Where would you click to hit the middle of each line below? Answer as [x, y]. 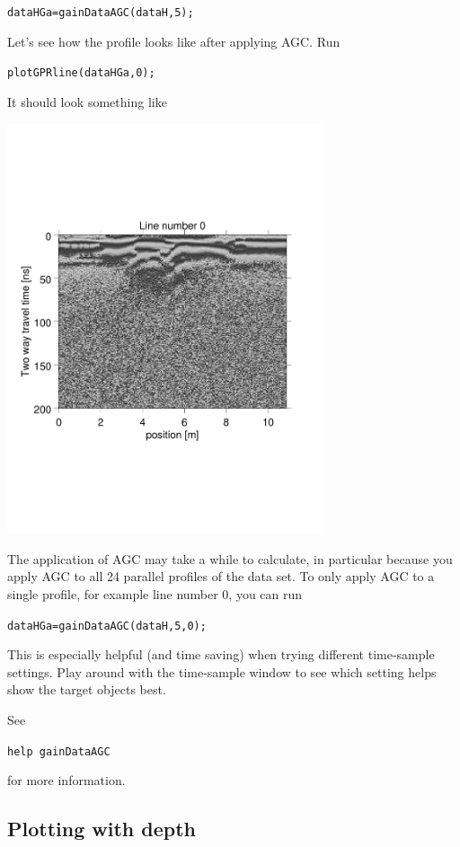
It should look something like [87, 101]
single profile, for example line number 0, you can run [155, 593]
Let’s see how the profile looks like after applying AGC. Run [174, 41]
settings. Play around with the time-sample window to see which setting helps [222, 671]
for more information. [66, 780]
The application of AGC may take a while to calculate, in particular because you [230, 558]
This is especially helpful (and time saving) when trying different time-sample [221, 654]
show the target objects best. [87, 689]
